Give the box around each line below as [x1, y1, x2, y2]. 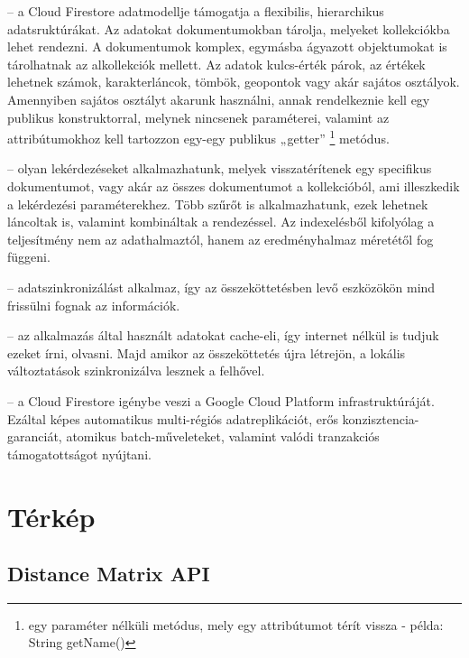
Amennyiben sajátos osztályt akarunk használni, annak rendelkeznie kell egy [7, 89, 430, 108]
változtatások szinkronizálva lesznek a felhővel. [7, 361, 265, 380]
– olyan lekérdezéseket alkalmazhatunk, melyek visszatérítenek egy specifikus [7, 159, 432, 178]
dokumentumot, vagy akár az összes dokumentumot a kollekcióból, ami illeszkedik [7, 177, 460, 195]
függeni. [7, 247, 51, 266]
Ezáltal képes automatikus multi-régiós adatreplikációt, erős [7, 409, 338, 428]
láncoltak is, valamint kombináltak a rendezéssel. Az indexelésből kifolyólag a [7, 212, 435, 231]
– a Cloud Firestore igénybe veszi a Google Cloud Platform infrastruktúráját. [7, 391, 435, 410]
